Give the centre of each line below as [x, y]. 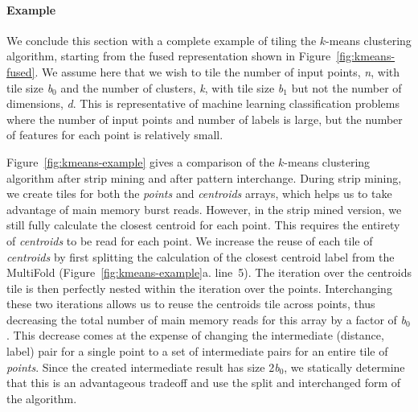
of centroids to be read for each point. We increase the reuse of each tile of [190, 240]
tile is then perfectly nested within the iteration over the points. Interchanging [199, 288]
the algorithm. [42, 398]
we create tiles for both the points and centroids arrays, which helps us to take [199, 194]
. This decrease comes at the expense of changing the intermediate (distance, [195, 335]
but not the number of [346, 87]
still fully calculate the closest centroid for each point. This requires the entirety [203, 225]
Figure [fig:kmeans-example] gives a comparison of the [141, 161]
